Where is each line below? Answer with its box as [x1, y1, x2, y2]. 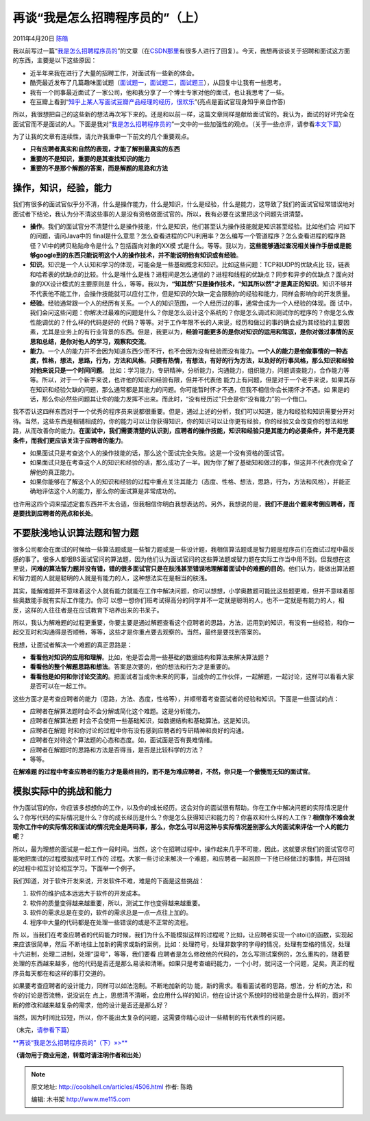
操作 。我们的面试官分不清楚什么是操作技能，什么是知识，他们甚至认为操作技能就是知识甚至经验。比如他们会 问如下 [29, 222, 356, 230]
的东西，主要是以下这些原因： [12, 56, 97, 64]
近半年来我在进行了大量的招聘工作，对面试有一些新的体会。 [29, 69, 198, 77]
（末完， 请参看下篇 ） [12, 1026, 73, 1034]
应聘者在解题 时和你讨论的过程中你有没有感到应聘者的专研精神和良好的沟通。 [29, 726, 248, 735]
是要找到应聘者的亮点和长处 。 [12, 509, 97, 517]
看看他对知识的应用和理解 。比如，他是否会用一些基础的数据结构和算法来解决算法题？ [29, 653, 270, 661]
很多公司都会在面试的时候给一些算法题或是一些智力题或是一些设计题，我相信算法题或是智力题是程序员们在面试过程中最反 [12, 545, 355, 554]
